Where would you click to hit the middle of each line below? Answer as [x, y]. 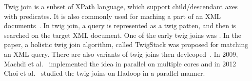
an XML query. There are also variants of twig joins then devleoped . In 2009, [121, 54]
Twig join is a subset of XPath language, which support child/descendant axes [121, 6]
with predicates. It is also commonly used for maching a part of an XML [113, 16]
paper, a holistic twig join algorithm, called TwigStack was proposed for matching [126, 44]
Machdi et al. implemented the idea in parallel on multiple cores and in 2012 [120, 63]
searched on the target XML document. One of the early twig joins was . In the [123, 35]
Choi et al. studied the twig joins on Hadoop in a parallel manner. [105, 73]
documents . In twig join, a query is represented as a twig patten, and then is [120, 25]
